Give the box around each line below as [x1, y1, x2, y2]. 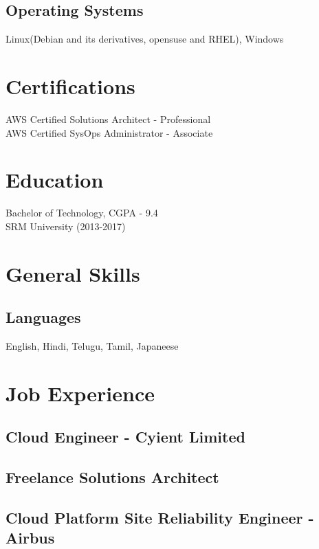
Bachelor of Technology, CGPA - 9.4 [5, 205, 158, 220]
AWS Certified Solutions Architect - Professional [5, 111, 211, 126]
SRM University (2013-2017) [5, 219, 126, 233]
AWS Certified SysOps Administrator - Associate [5, 125, 213, 139]
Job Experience [5, 379, 155, 407]
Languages [5, 306, 81, 328]
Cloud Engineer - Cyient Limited [5, 426, 245, 447]
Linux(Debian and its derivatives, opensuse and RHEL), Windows [5, 32, 284, 46]
